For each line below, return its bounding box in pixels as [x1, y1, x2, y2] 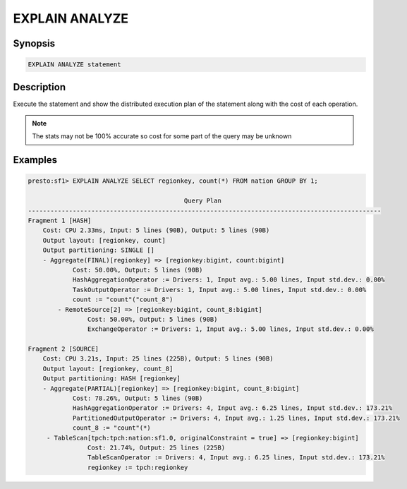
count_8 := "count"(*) [72, 424, 151, 432]
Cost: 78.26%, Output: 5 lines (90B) [72, 394, 203, 402]
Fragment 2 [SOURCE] [28, 345, 99, 353]
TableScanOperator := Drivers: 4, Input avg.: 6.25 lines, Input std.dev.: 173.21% [87, 454, 385, 461]
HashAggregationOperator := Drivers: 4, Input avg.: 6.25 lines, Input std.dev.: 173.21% [72, 404, 393, 412]
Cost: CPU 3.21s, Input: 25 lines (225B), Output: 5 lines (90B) [42, 355, 274, 363]
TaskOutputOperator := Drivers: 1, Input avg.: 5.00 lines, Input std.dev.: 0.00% [72, 286, 367, 294]
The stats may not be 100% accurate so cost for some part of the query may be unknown [32, 132, 292, 140]
